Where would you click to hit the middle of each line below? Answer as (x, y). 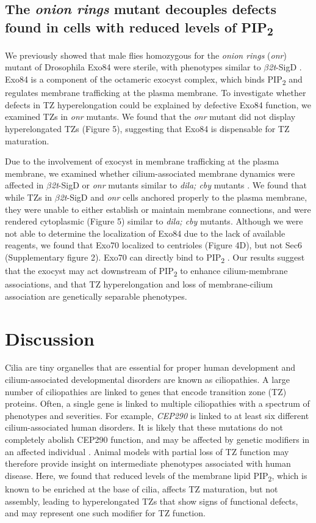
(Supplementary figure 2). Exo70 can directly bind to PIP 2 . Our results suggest (155, 258)
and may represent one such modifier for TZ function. (105, 513)
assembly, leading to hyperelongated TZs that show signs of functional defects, (152, 501)
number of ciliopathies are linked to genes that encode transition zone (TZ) (146, 391)
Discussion (50, 338)
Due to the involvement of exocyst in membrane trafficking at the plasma (142, 161)
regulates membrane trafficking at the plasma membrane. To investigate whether (156, 93)
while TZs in (29, 197)
